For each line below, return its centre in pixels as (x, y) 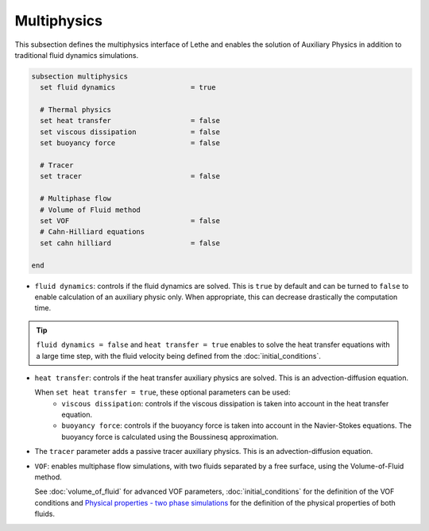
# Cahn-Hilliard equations (93, 232)
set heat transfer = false (130, 121)
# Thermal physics (75, 110)
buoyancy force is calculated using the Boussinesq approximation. (170, 437)
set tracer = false (130, 176)
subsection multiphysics (80, 76)
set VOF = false (130, 221)
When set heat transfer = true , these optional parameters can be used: (162, 392)
